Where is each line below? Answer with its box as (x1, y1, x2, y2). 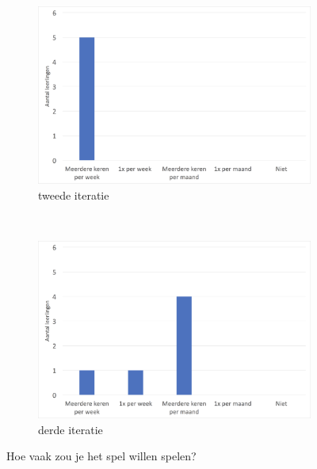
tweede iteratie (38, 187, 109, 203)
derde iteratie (38, 421, 103, 437)
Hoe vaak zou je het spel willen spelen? (6, 448, 197, 464)
